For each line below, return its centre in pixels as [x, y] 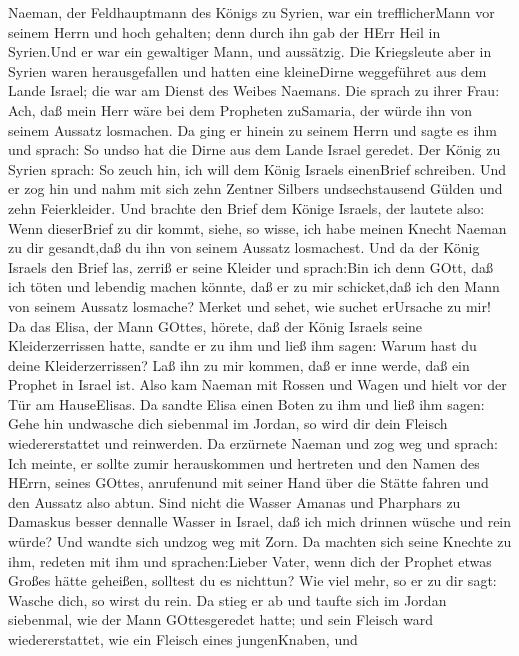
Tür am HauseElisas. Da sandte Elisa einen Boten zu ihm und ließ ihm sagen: [246, 403]
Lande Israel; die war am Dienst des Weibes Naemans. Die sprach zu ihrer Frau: [254, 90]
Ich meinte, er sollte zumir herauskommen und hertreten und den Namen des [244, 462]
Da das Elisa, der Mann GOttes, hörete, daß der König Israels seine [215, 325]
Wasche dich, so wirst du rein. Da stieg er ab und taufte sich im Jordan [227, 599]
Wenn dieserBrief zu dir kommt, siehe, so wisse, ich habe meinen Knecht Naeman [257, 227]
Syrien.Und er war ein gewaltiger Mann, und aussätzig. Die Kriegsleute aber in [250, 51]
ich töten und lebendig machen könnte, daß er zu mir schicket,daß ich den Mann [254, 286]
